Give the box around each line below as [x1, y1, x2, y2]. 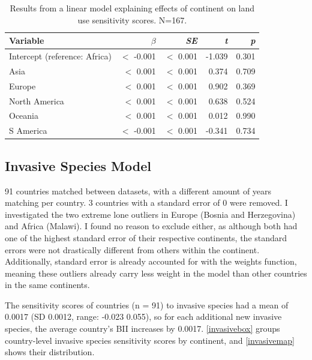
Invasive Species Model [5, 156, 151, 175]
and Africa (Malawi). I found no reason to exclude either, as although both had [5, 220, 298, 232]
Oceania [9, 109, 38, 122]
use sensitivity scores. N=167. [77, 13, 187, 26]
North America [9, 94, 64, 107]
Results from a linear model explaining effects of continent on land [10, 2, 255, 14]
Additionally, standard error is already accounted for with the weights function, [5, 255, 297, 268]
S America [9, 124, 47, 137]
